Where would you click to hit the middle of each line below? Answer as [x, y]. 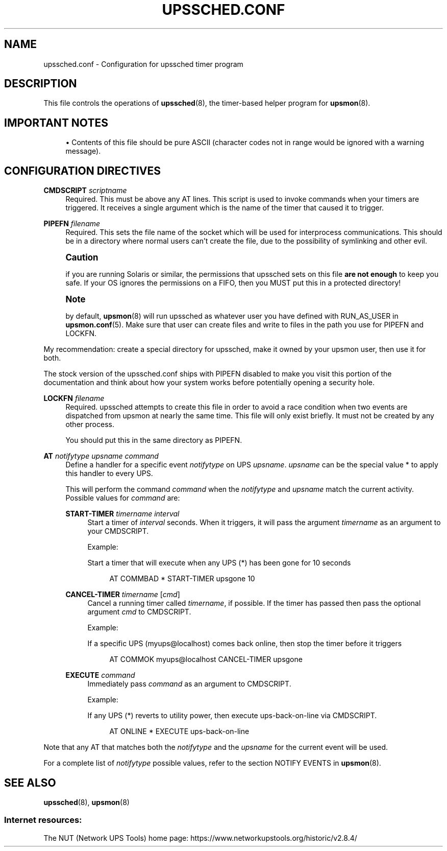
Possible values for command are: [123, 498]
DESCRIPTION [41, 84]
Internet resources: [43, 820]
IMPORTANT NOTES [56, 123]
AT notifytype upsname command [101, 456]
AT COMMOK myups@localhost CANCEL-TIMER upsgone [206, 659]
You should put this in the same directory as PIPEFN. [154, 440]
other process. [90, 424]
